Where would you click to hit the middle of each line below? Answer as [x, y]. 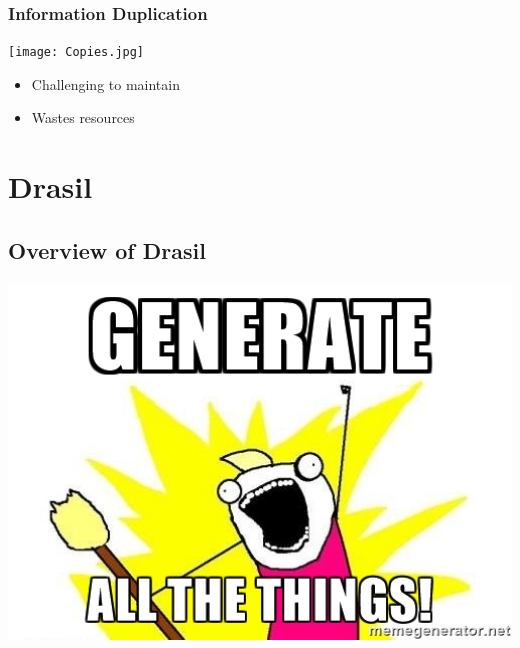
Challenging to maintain [105, 83]
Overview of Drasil [107, 249]
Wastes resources [83, 117]
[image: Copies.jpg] [76, 52]
